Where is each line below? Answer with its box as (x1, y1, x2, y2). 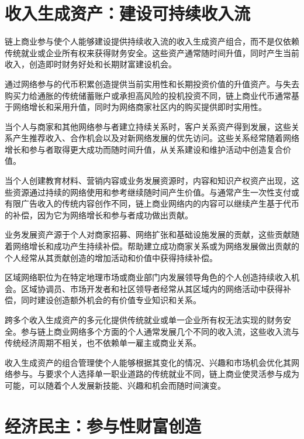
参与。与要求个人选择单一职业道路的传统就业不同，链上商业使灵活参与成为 (12, 368, 299, 380)
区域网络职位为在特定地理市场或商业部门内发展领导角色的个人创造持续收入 (5, 271, 291, 283)
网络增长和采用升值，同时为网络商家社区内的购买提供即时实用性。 (12, 101, 267, 113)
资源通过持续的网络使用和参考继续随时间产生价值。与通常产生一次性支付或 (12, 186, 299, 198)
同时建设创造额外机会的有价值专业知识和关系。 (20, 294, 201, 306)
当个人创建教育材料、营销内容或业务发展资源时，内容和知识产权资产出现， (5, 174, 291, 187)
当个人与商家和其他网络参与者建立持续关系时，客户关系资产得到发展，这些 (5, 120, 291, 132)
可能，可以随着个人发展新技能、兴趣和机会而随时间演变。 (5, 379, 226, 391)
